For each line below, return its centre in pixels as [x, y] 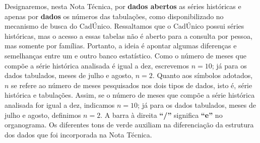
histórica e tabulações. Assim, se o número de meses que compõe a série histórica [130, 95]
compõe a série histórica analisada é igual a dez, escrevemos [97, 65]
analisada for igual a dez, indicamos [60, 104]
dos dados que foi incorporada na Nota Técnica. [78, 134]
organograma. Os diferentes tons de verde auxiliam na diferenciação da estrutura [129, 125]
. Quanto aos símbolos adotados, [203, 75]
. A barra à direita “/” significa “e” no [161, 115]
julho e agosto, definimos [43, 115]
